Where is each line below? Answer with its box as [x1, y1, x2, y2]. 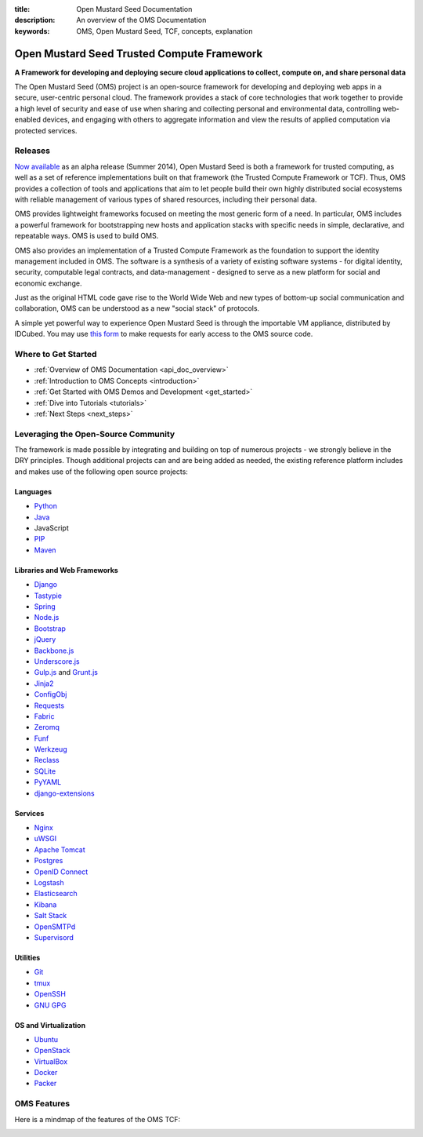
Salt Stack [34, 911, 67, 920]
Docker [34, 1068, 58, 1077]
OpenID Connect [34, 867, 89, 876]
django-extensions [34, 789, 95, 798]
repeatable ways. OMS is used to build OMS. [14, 231, 159, 241]
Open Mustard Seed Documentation [76, 5, 193, 13]
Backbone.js [34, 646, 74, 655]
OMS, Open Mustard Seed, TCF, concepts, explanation [76, 26, 253, 35]
